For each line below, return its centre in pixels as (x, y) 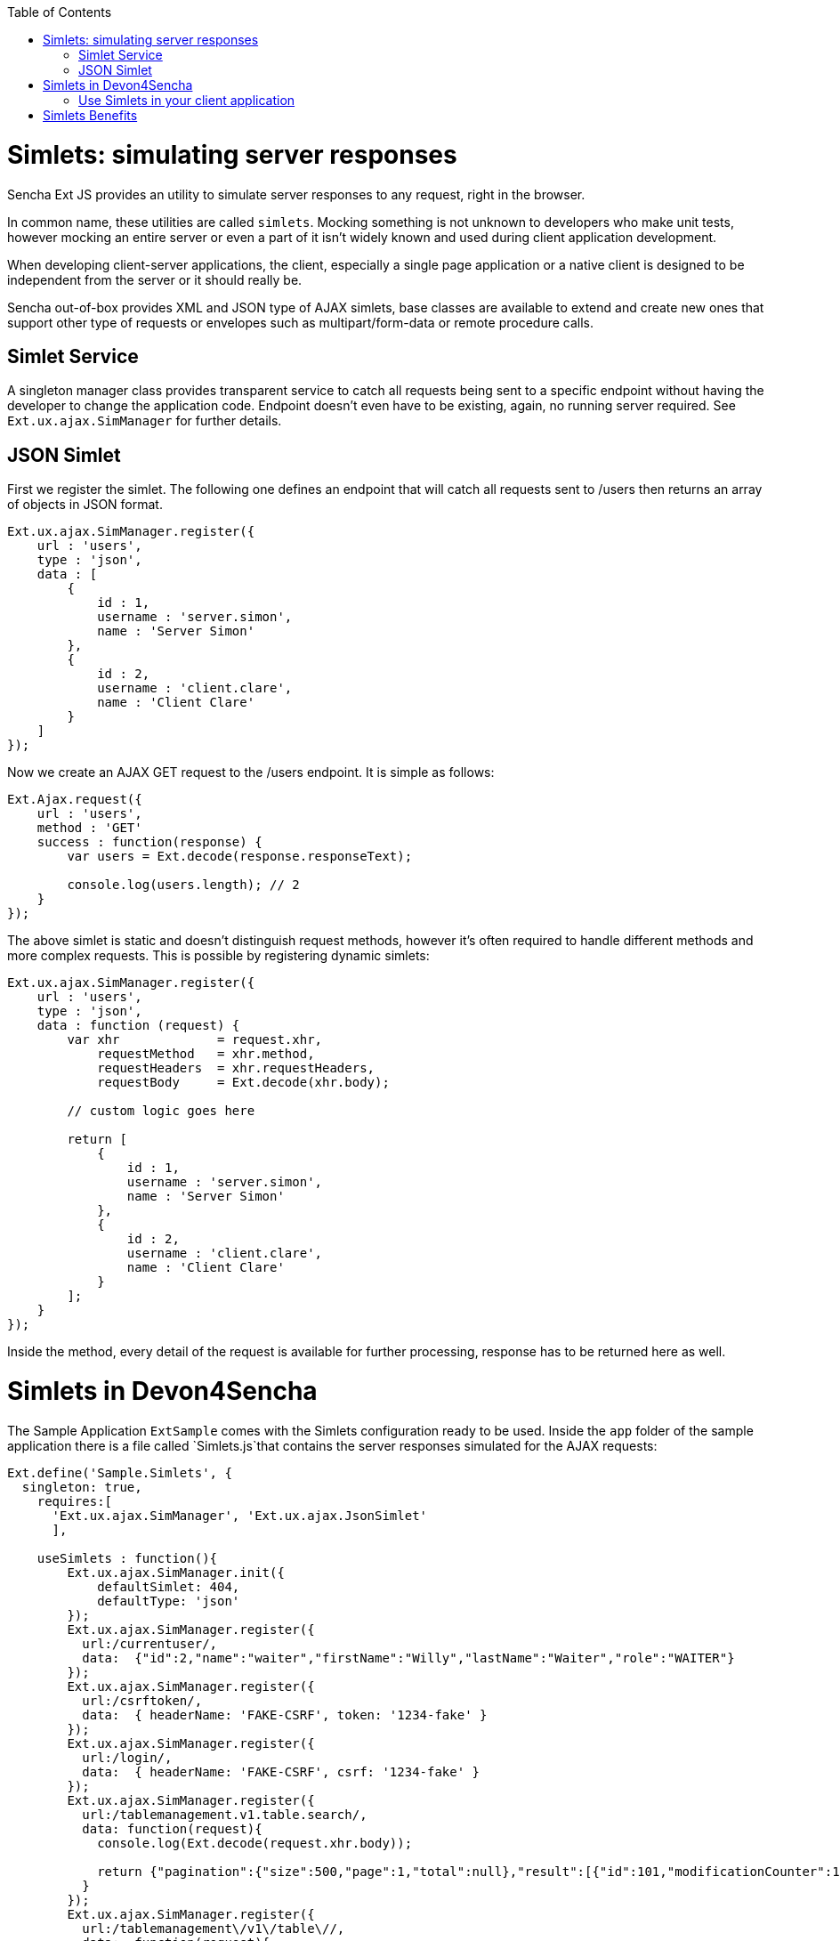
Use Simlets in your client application (187, 100)
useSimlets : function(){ (127, 1558)
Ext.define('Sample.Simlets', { (120, 1472)
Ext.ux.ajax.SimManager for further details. (145, 421)
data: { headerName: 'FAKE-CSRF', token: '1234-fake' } (285, 1715)
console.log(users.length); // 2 (183, 885)
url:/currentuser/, (150, 1643)
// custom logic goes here (161, 1111)
